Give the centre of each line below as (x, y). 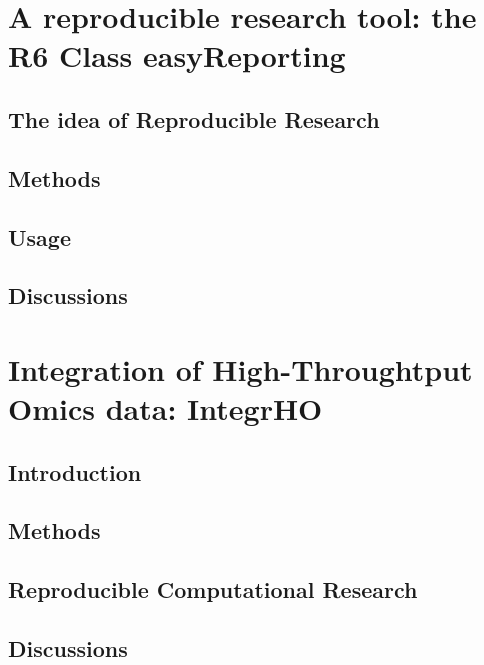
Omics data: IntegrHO (165, 408)
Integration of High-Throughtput (240, 368)
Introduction (75, 471)
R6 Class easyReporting (177, 55)
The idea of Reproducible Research (194, 118)
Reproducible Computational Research (213, 589)
